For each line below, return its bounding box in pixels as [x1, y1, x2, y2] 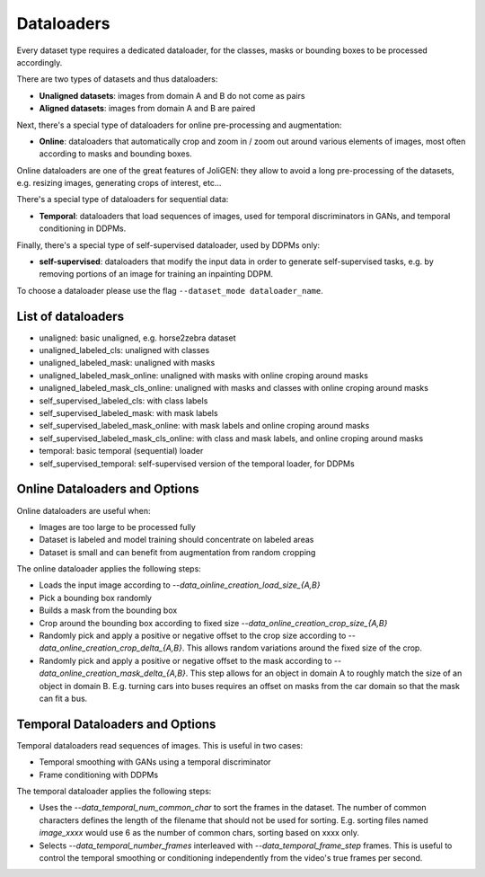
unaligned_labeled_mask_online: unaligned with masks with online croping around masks [39, 369, 368, 381]
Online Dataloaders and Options [16, 482, 199, 497]
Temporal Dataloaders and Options [16, 716, 216, 731]
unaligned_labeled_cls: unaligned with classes [39, 345, 210, 356]
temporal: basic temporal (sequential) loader [39, 446, 204, 456]
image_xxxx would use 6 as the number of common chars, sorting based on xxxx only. [39, 828, 359, 838]
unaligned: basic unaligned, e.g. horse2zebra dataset [39, 332, 236, 343]
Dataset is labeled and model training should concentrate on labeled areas [39, 535, 314, 545]
